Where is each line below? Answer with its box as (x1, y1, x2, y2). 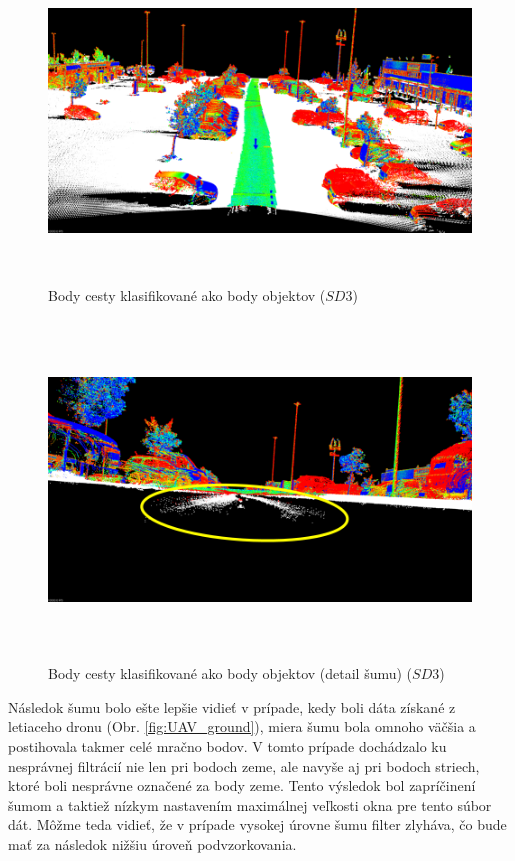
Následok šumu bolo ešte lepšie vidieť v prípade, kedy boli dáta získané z (8, 696, 456, 717)
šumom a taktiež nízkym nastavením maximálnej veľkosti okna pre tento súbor (8, 794, 492, 815)
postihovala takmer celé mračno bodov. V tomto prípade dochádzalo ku (8, 735, 447, 756)
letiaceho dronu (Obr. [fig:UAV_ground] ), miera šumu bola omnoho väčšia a (8, 716, 476, 737)
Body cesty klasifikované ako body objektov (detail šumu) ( (48, 663, 413, 684)
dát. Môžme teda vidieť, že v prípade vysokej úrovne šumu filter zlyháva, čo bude (8, 814, 507, 835)
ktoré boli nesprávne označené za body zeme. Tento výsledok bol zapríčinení (8, 775, 476, 796)
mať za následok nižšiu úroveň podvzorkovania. (8, 833, 297, 854)
